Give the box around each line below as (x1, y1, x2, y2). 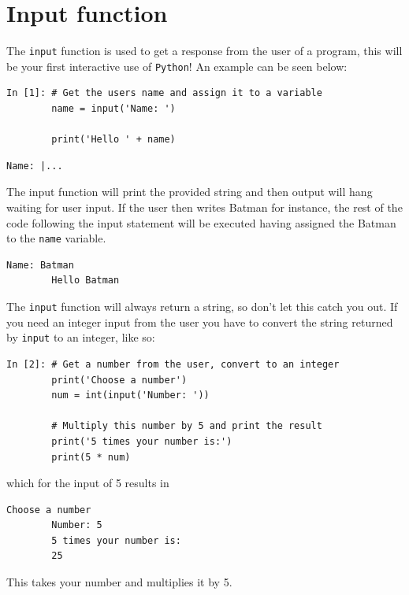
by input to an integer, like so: (6, 329, 155, 346)
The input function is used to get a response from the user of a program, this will (6, 42, 403, 59)
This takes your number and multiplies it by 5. (6, 574, 232, 590)
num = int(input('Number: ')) (51, 390, 210, 401)
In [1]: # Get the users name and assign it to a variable (6, 87, 322, 99)
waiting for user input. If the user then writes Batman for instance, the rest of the (6, 199, 403, 215)
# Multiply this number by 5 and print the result (51, 420, 322, 432)
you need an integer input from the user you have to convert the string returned (6, 313, 393, 330)
